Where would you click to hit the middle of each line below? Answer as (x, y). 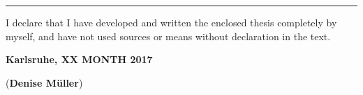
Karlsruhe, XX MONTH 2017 (79, 59)
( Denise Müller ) (44, 82)
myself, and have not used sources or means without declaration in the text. (168, 36)
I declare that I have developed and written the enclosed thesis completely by (171, 22)
